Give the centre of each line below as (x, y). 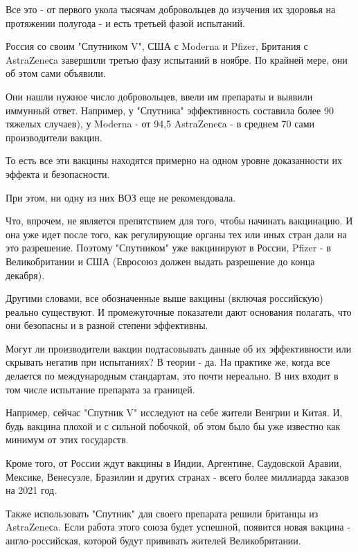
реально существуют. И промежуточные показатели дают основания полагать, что (179, 311)
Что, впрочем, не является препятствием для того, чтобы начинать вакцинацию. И (179, 221)
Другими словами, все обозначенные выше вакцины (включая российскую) (164, 298)
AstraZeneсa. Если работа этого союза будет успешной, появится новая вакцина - (178, 527)
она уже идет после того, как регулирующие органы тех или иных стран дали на (176, 234)
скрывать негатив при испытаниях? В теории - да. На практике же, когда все (168, 362)
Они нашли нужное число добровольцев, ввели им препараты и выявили (159, 96)
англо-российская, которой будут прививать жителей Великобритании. (153, 540)
